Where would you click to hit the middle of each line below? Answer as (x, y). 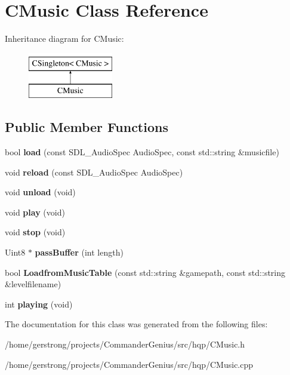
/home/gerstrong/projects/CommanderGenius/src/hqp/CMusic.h (125, 344)
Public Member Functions (87, 127)
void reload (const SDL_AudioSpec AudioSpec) (94, 172)
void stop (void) (35, 232)
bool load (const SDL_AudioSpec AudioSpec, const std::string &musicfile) (142, 152)
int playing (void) (39, 304)
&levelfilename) (33, 284)
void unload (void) (40, 192)
